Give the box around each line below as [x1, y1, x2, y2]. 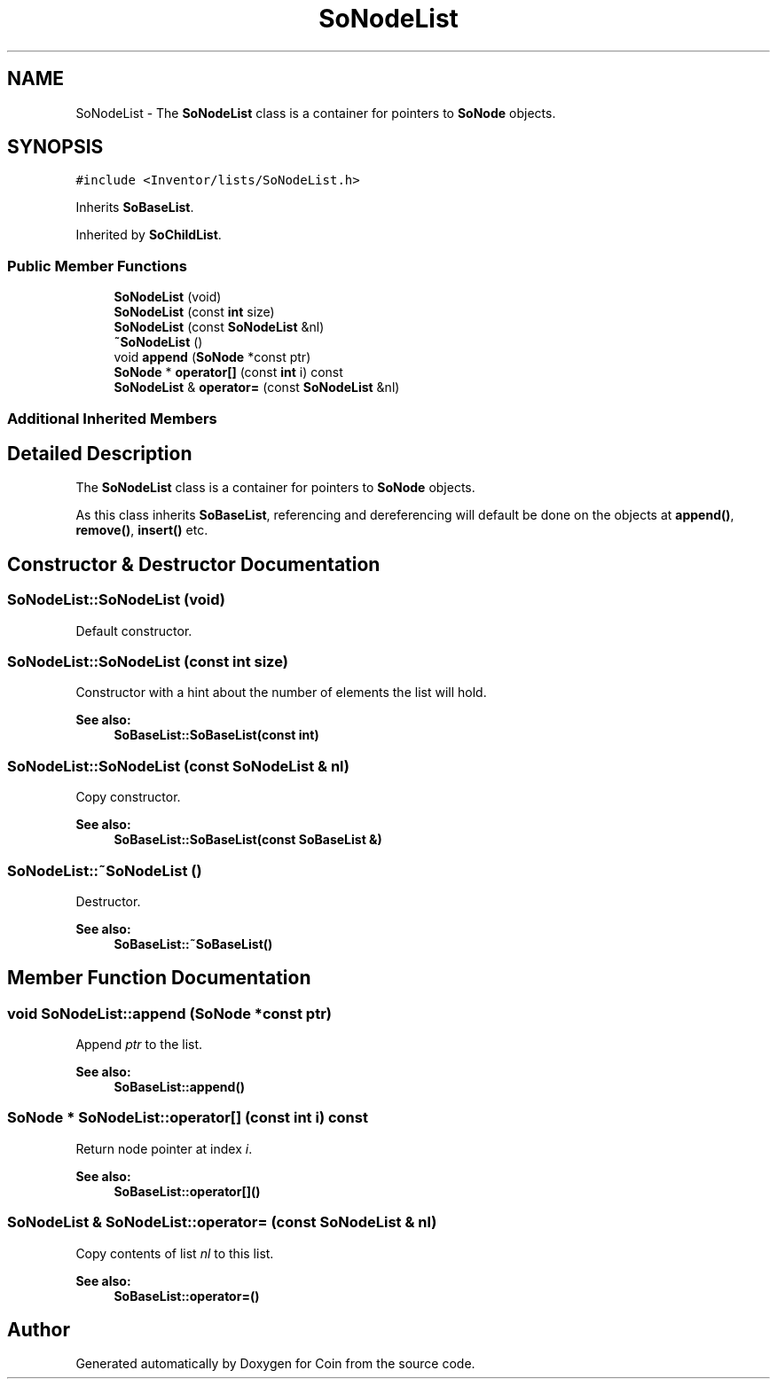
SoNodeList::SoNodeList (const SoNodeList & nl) [7, 756, 349, 775]
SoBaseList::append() [114, 1079, 245, 1095]
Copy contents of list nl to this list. [75, 1245, 274, 1261]
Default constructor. [75, 623, 192, 638]
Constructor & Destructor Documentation [7, 552, 381, 576]
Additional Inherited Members [7, 409, 217, 427]
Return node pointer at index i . [75, 1140, 253, 1156]
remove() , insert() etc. [75, 522, 208, 538]
